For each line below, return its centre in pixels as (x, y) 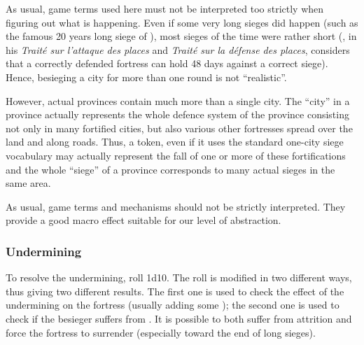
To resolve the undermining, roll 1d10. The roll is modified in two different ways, (179, 277)
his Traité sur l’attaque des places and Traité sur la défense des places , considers (178, 49)
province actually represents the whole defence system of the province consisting (177, 114)
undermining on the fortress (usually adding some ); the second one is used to (173, 305)
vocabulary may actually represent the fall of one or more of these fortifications (176, 155)
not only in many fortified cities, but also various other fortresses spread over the (179, 128)
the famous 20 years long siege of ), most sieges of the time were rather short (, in (181, 36)
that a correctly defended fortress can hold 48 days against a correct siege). (167, 63)
